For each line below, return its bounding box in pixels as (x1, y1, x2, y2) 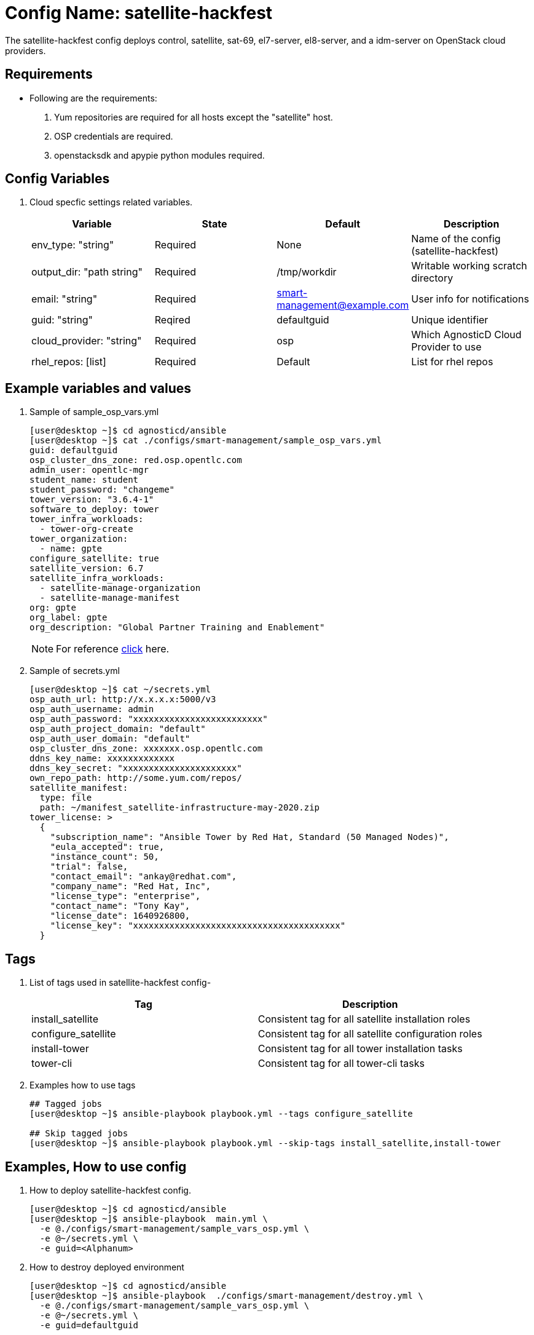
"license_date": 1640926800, (50, 911, 190, 921)
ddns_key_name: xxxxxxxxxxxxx (29, 753, 175, 764)
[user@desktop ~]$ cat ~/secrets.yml (29, 684, 211, 695)
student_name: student (29, 475, 139, 485)
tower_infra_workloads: (29, 514, 144, 525)
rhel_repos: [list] (31, 355, 106, 368)
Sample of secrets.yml (29, 665, 120, 676)
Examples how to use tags (29, 1080, 136, 1091)
